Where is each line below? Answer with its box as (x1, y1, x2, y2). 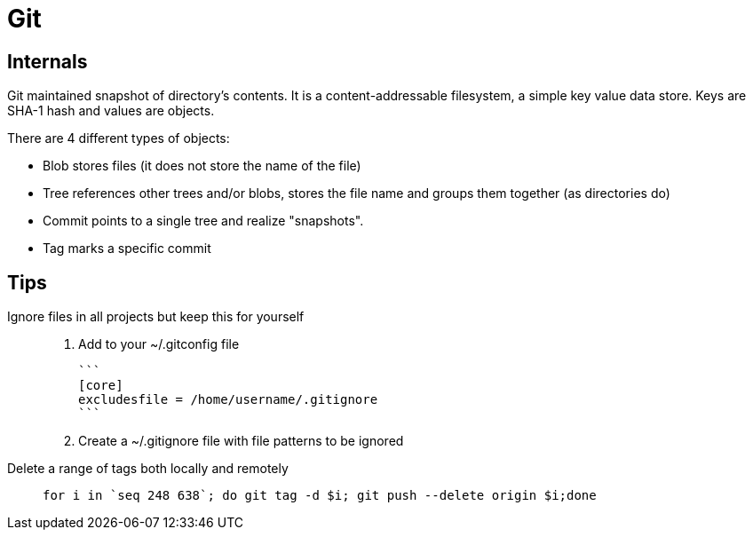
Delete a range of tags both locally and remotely (7, 461, 289, 477)
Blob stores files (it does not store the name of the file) (43, 158, 361, 174)
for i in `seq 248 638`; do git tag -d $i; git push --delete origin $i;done (43, 488, 597, 503)
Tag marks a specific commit (43, 241, 211, 257)
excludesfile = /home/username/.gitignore (78, 392, 378, 407)
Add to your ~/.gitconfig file (78, 336, 240, 352)
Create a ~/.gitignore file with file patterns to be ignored (78, 433, 404, 449)
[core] (78, 378, 123, 393)
